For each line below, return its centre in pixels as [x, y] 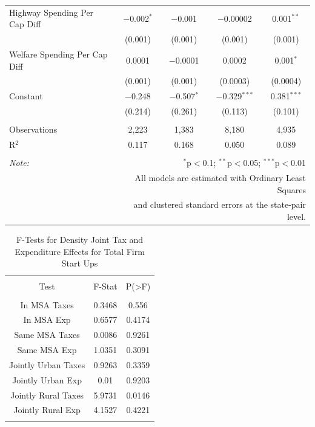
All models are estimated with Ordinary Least [220, 178]
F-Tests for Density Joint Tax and [80, 240]
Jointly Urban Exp [47, 379]
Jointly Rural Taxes [47, 395]
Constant [26, 96]
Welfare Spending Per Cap [58, 54]
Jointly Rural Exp [47, 410]
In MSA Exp [47, 319]
